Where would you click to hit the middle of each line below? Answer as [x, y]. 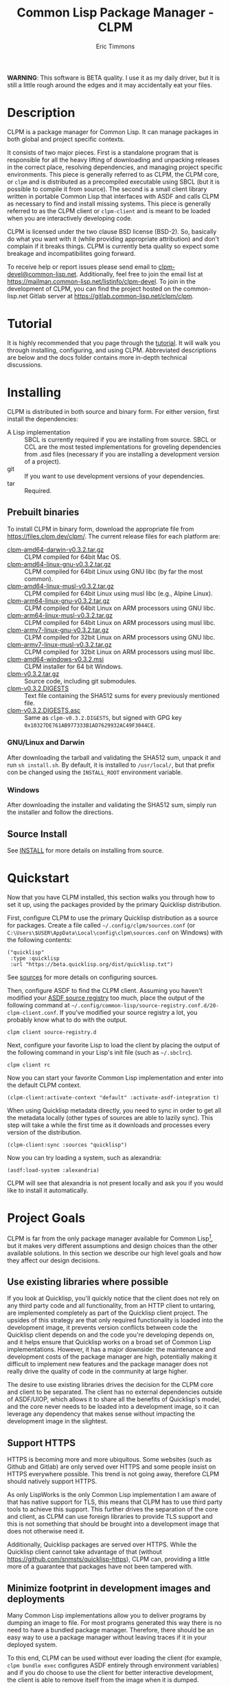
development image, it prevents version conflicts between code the [102, 1328]
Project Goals [46, 1218]
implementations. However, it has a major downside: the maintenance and [112, 1350]
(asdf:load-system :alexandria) [53, 1170]
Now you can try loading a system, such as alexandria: [84, 1157]
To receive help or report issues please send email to [82, 267]
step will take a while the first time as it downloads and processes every [109, 1125]
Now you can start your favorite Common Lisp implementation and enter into [115, 1077]
